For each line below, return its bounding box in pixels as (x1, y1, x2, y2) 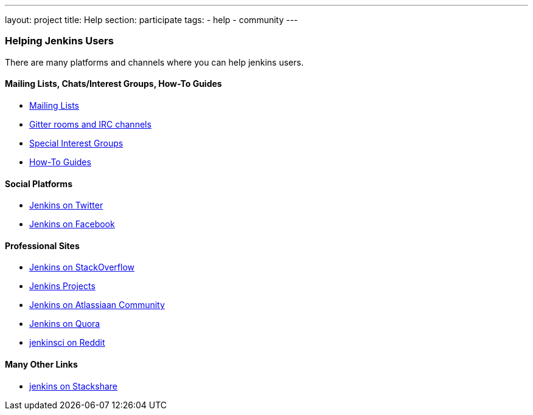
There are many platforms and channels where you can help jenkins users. (5, 57, 304, 67)
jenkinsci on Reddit (29, 337, 105, 348)
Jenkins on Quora (29, 318, 100, 329)
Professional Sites (5, 240, 80, 251)
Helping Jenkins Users (5, 35, 114, 47)
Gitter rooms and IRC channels (29, 118, 152, 129)
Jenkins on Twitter (29, 200, 103, 211)
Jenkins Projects (29, 281, 96, 292)
